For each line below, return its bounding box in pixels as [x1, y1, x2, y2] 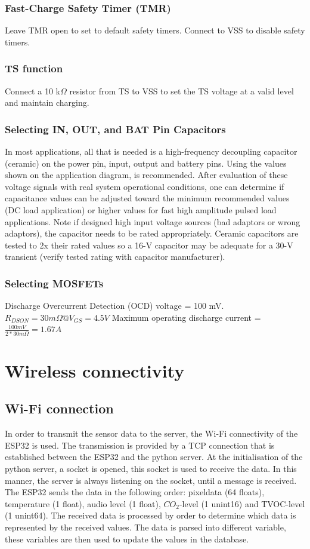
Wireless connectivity [5, 358, 185, 382]
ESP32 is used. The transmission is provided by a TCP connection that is [5, 438, 275, 451]
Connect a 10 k [5, 84, 60, 97]
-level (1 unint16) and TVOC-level [179, 497, 305, 510]
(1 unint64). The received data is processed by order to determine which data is [5, 509, 296, 522]
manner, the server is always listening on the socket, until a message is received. [5, 474, 297, 486]
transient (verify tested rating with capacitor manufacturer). [5, 250, 225, 263]
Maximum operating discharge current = [111, 311, 261, 323]
